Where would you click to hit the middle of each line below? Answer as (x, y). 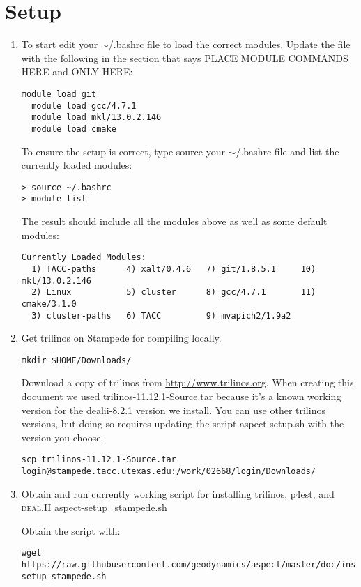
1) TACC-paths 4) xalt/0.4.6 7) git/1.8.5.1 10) (174, 269)
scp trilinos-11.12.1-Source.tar (99, 460)
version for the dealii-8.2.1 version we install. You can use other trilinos (173, 410)
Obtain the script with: (71, 530)
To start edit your (60, 44)
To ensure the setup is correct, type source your (123, 151)
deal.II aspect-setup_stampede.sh (94, 507)
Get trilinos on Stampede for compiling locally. (121, 338)
